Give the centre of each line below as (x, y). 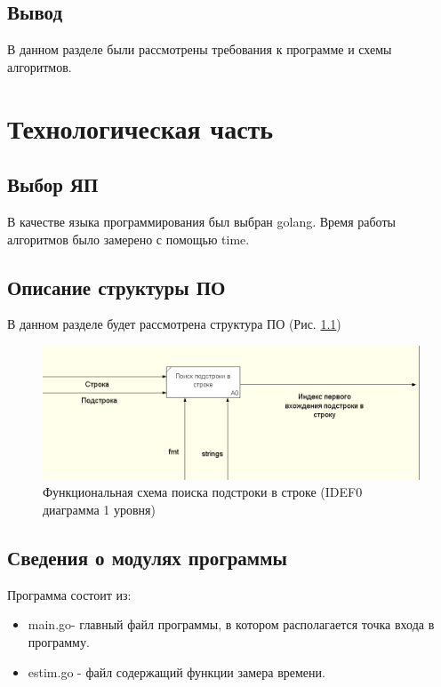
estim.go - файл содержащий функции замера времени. (176, 671)
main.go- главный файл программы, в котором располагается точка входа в (231, 624)
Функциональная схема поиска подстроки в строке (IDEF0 (203, 492)
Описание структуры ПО (116, 287)
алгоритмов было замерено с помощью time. (128, 239)
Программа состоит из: (69, 594)
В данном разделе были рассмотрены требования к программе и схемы (200, 49)
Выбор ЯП (53, 184)
